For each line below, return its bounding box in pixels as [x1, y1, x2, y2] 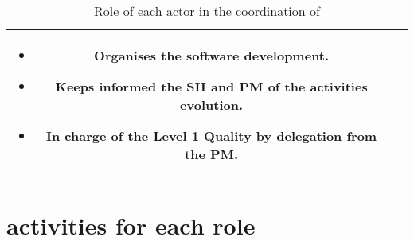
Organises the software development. [94, 46, 330, 64]
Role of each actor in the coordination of [94, 2, 320, 20]
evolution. [180, 95, 244, 114]
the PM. [185, 145, 239, 163]
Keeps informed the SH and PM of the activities [55, 77, 368, 95]
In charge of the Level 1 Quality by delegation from [46, 126, 377, 145]
